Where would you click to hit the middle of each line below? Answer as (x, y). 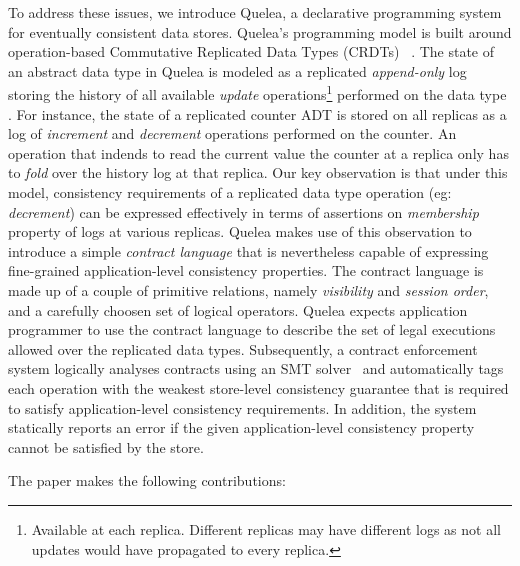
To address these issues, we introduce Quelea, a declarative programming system (255, 12)
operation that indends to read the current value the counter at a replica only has (258, 152)
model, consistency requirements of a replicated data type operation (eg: (230, 192)
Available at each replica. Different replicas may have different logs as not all (266, 528)
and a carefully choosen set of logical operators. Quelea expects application (238, 309)
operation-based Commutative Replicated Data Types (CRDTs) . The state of (251, 51)
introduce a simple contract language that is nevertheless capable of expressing (248, 250)
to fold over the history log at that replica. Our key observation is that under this (258, 172)
